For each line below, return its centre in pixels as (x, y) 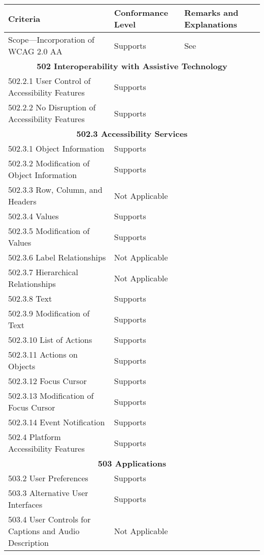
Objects (22, 366)
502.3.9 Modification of (49, 313)
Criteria (24, 18)
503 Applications (132, 463)
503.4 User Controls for (49, 519)
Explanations (211, 24)
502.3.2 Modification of (49, 163)
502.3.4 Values (34, 216)
